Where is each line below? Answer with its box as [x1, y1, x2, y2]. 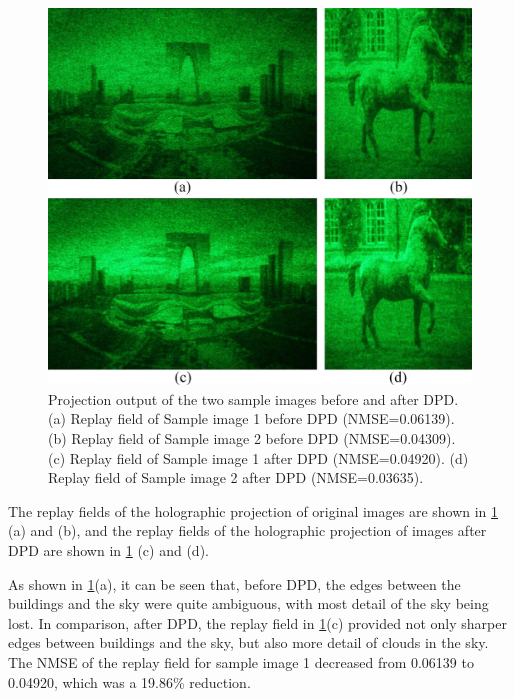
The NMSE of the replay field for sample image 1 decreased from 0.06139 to [8, 651, 474, 672]
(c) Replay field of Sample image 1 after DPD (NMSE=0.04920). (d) [48, 447, 469, 468]
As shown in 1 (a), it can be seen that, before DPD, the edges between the [8, 573, 461, 594]
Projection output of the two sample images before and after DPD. [48, 388, 459, 409]
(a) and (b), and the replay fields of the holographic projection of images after [8, 520, 487, 541]
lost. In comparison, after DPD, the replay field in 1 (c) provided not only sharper [8, 612, 507, 633]
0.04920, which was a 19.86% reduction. [8, 671, 251, 692]
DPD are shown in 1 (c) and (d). [8, 539, 209, 560]
